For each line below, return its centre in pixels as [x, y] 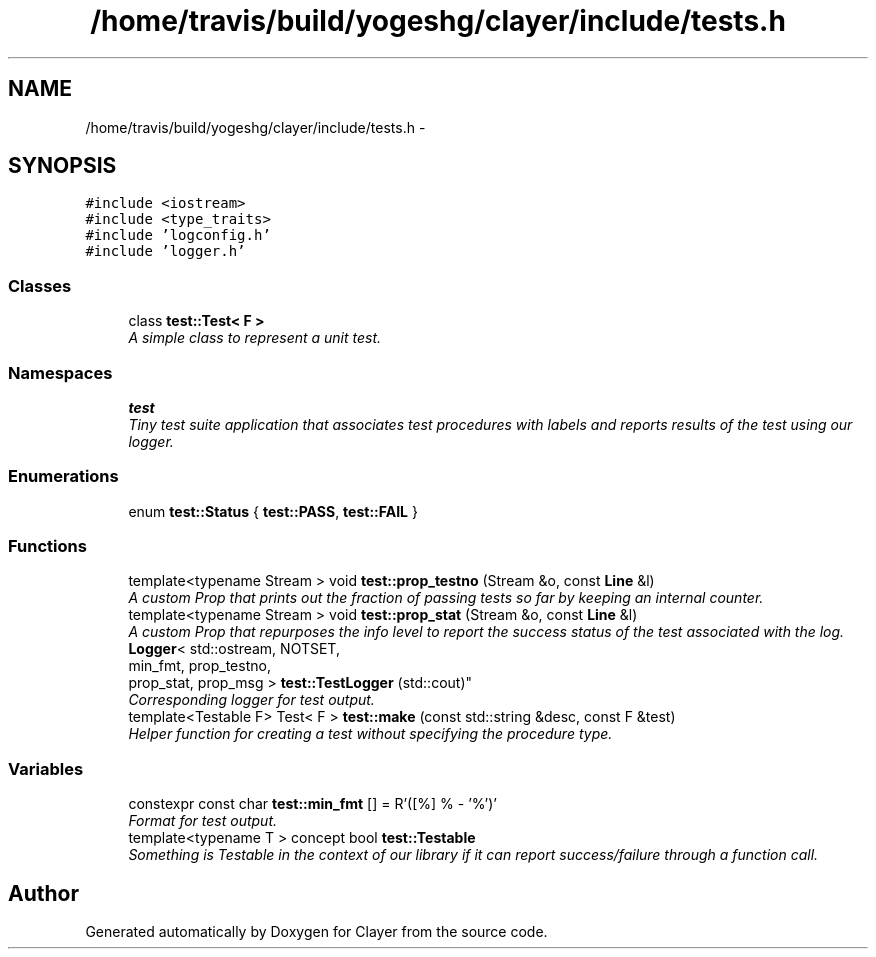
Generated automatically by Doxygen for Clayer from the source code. [316, 932]
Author [43, 893]
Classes [40, 285]
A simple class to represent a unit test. [255, 338]
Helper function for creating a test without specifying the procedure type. [370, 734]
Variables [46, 768]
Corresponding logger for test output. [251, 700]
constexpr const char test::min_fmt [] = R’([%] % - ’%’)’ [313, 804]
